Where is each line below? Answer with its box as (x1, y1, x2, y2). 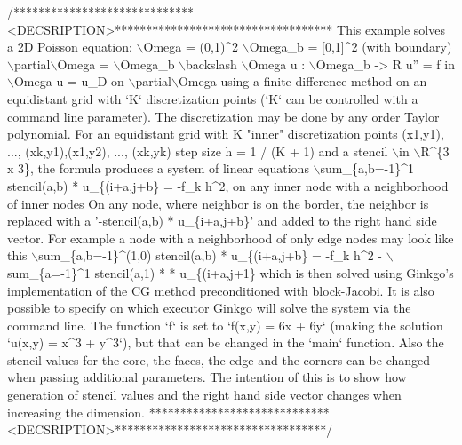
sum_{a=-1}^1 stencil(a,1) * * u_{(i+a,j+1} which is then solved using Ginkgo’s (7, 263, 454, 282)
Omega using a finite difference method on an (178, 72, 427, 91)
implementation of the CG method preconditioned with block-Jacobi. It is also (7, 281, 434, 299)
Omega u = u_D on (13, 72, 124, 91)
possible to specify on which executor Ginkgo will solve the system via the (7, 298, 411, 317)
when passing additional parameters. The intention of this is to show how (7, 368, 407, 386)
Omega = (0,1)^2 (143, 37, 239, 56)
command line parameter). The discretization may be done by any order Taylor (7, 107, 440, 125)
